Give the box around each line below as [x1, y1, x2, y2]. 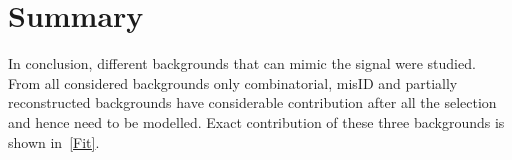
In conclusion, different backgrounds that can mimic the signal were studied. [8, 53, 476, 74]
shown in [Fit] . [8, 131, 100, 152]
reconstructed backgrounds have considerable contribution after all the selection [8, 92, 497, 113]
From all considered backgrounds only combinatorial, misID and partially [8, 72, 458, 93]
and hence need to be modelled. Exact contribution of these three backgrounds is [8, 111, 505, 132]
